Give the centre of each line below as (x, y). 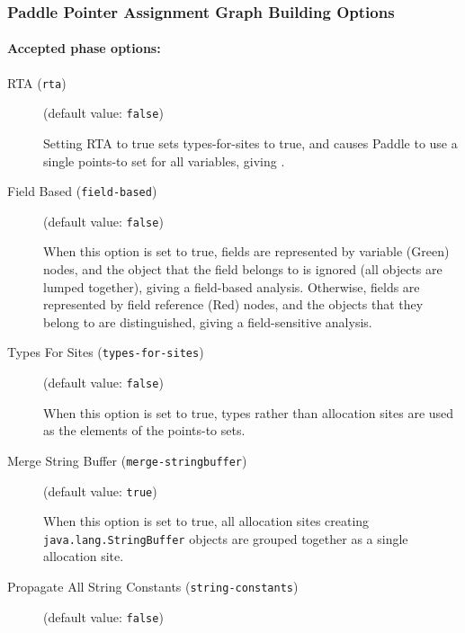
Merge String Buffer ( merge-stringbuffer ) (127, 460)
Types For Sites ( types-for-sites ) (106, 352)
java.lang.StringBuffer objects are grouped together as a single (226, 538)
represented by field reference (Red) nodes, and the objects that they (233, 304)
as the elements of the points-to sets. (144, 430)
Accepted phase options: (84, 48)
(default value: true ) (100, 490)
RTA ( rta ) (37, 82)
